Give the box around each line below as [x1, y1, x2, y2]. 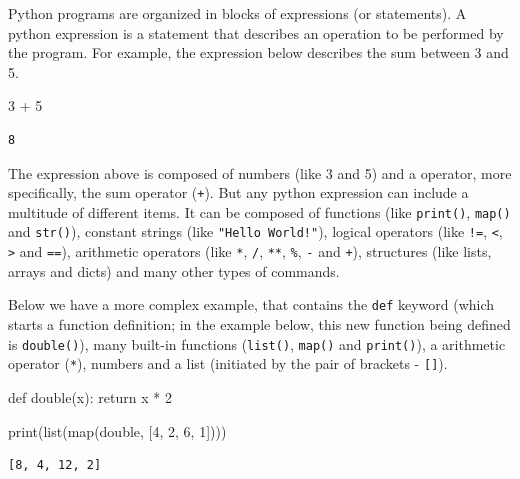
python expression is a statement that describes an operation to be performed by [8, 22, 504, 43]
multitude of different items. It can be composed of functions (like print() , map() [8, 201, 511, 222]
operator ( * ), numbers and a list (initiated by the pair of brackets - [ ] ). [8, 353, 448, 374]
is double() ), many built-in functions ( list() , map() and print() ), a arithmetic [8, 333, 506, 354]
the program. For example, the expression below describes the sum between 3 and [8, 42, 509, 63]
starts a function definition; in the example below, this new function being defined [8, 314, 511, 335]
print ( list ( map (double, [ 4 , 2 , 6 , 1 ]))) [8, 420, 227, 441]
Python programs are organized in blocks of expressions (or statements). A [8, 3, 467, 23]
